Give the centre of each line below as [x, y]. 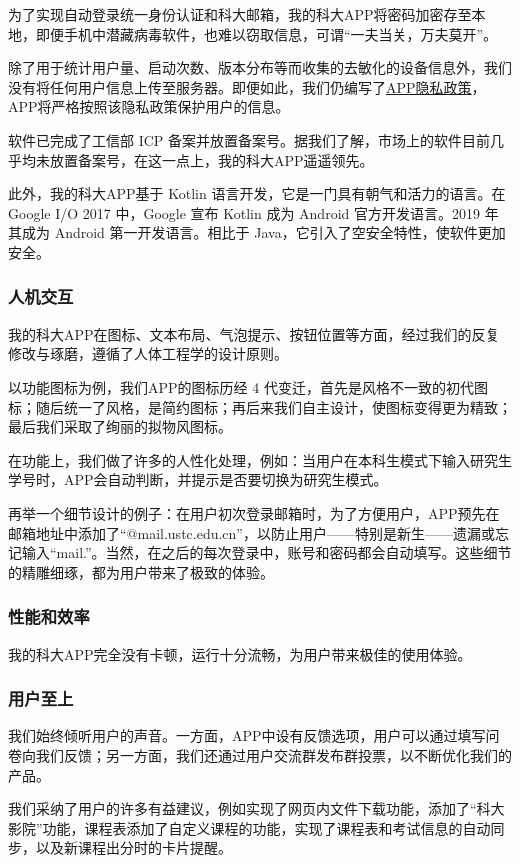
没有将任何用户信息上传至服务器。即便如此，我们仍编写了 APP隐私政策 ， [247, 86]
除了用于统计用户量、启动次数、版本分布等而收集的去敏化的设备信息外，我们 [260, 67]
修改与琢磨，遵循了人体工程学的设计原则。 [148, 353]
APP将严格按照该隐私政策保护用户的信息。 [149, 106]
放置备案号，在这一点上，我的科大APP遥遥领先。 [211, 159]
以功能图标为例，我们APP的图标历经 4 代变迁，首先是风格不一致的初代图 [248, 386]
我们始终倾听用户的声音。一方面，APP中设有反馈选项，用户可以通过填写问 [254, 735]
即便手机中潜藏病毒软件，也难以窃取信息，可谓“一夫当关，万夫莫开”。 [266, 33]
